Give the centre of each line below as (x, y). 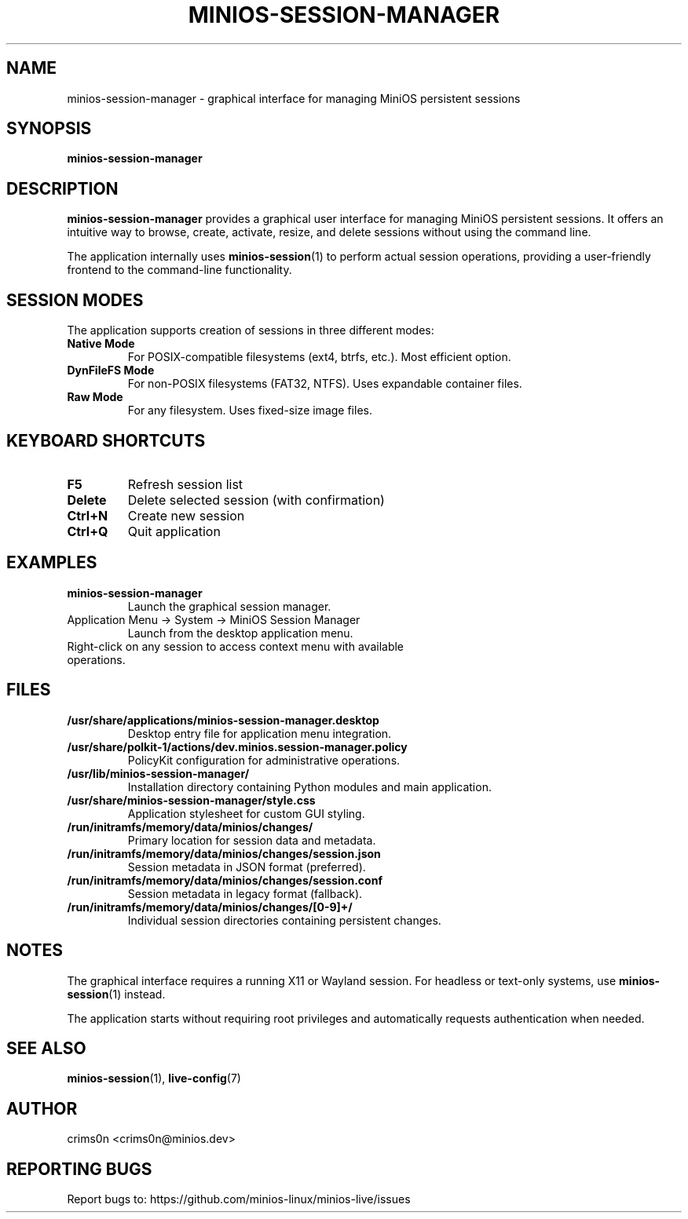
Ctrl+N (88, 515)
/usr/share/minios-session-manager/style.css (191, 800)
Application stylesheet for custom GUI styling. (246, 813)
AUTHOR (42, 1108)
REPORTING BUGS (79, 1169)
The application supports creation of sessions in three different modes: (251, 330)
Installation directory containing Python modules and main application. (309, 787)
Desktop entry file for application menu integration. (260, 733)
